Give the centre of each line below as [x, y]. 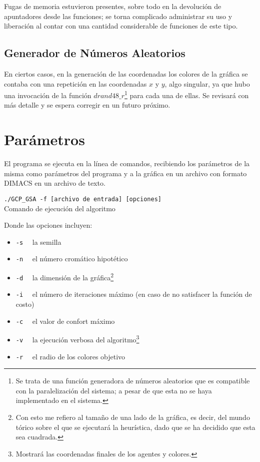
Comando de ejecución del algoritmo [60, 208]
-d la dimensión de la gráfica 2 [65, 277]
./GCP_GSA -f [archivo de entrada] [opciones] [83, 199]
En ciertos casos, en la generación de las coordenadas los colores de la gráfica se [126, 73]
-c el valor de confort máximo [65, 321]
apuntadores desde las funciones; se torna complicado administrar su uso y [118, 16]
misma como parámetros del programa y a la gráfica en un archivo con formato [125, 173]
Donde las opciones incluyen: [48, 225]
